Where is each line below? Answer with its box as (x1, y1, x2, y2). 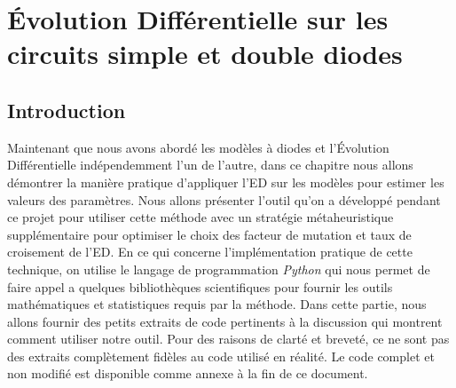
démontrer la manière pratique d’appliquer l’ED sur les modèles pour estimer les (7, 172, 444, 191)
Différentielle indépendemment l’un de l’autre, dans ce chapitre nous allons (7, 155, 413, 174)
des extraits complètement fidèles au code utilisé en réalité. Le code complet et (7, 346, 435, 365)
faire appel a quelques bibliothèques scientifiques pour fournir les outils (7, 277, 393, 296)
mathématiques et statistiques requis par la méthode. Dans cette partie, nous (7, 295, 427, 313)
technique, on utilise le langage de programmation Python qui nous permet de (7, 259, 430, 278)
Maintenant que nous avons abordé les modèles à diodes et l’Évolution (7, 138, 389, 156)
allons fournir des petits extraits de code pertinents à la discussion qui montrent (7, 312, 443, 330)
